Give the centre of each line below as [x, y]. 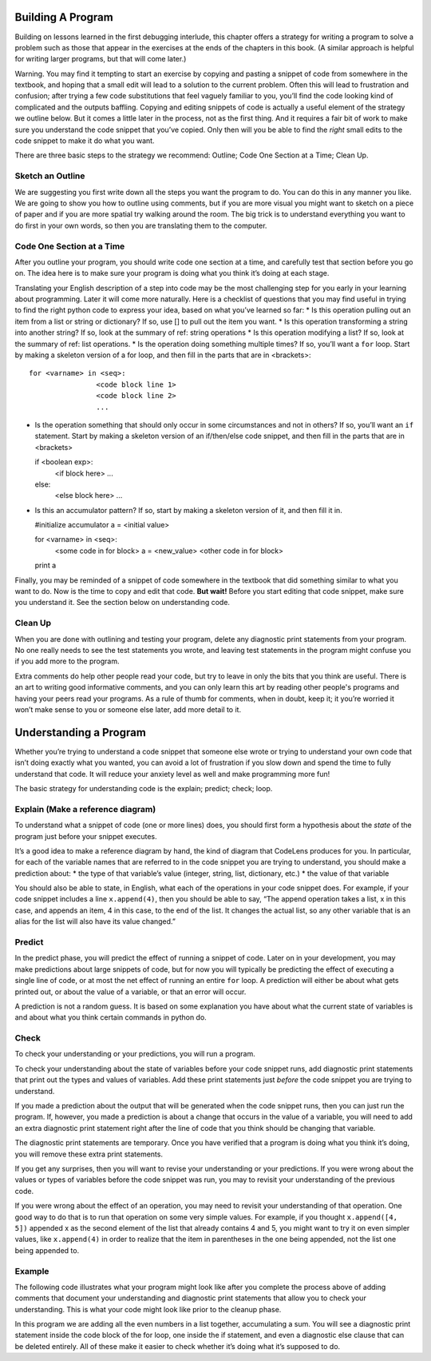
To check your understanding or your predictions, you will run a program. [135, 1054]
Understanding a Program [81, 732]
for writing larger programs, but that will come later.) [101, 59]
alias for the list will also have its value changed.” [95, 921]
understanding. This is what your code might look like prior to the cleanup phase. [148, 1309]
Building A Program [64, 17]
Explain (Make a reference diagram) [85, 809]
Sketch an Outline [50, 176]
